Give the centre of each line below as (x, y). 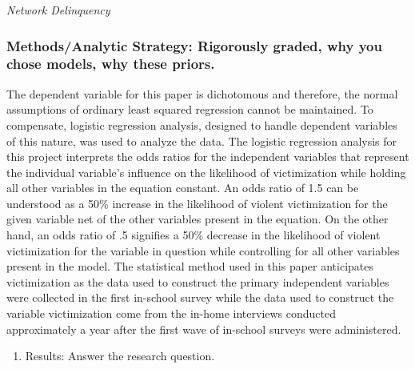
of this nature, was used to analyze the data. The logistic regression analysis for (202, 140)
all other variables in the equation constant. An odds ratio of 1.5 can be (183, 188)
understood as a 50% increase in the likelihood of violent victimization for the (197, 203)
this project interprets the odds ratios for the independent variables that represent (208, 156)
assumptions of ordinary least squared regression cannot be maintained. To (190, 109)
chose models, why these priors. (111, 64)
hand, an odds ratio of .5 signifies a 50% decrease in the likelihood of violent (194, 235)
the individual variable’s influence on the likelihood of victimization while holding (206, 172)
